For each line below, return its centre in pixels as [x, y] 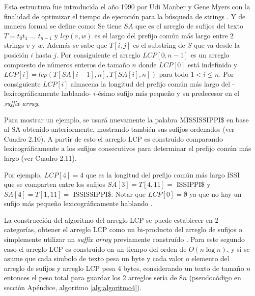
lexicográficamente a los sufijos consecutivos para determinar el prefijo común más [127, 148]
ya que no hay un [215, 193]
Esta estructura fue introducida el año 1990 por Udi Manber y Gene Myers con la [127, 6]
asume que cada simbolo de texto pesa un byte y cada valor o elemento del [117, 258]
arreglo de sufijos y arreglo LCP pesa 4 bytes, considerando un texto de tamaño [124, 268]
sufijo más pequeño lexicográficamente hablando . [78, 203]
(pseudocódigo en [215, 278]
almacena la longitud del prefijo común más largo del [150, 83]
